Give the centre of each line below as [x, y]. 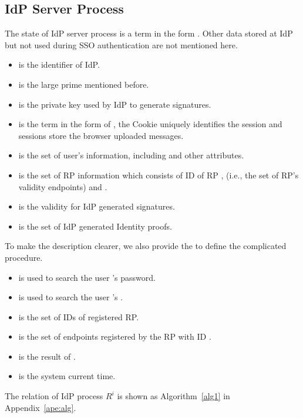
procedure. [24, 257]
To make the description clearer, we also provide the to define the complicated [146, 246]
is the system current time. [67, 376]
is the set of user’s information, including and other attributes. [131, 155]
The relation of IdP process [54, 396]
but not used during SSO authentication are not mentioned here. [121, 44]
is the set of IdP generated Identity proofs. [95, 226]
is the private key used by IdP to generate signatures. [115, 104]
